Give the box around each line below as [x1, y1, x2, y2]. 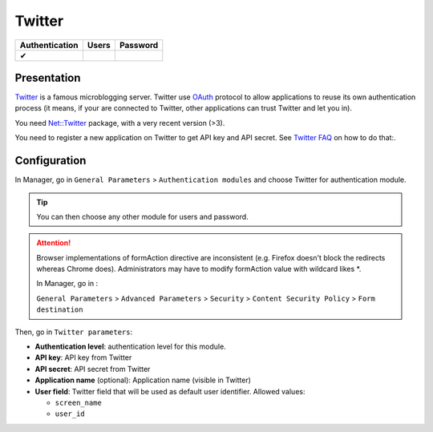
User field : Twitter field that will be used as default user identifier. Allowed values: [34, 386, 306, 396]
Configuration [14, 154, 87, 168]
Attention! [36, 238, 71, 248]
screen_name [55, 398, 102, 407]
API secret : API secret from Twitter [34, 364, 151, 373]
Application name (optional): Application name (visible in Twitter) [34, 375, 252, 385]
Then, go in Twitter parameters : [14, 327, 133, 337]
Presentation [14, 71, 81, 84]
